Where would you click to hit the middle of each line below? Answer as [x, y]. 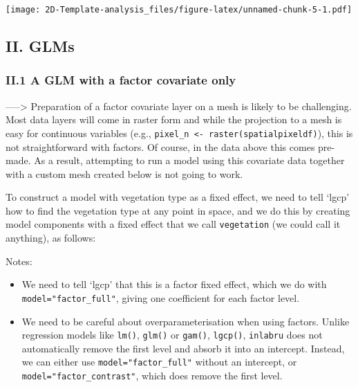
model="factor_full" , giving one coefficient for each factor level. [161, 297]
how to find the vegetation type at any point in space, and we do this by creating [178, 210]
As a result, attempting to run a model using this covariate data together [189, 160]
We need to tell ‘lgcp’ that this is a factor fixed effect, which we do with [174, 284]
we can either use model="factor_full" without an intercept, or [159, 362]
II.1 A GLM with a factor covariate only [121, 80]
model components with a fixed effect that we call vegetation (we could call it [173, 224]
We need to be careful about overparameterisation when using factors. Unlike [186, 321]
